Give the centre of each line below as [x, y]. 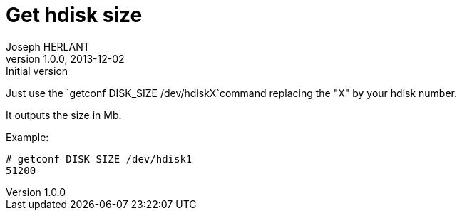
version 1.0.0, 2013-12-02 [65, 58]
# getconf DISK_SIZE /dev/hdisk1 [99, 159]
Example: [27, 137]
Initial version [37, 71]
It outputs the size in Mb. [64, 115]
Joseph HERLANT [48, 46]
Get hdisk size [74, 15]
